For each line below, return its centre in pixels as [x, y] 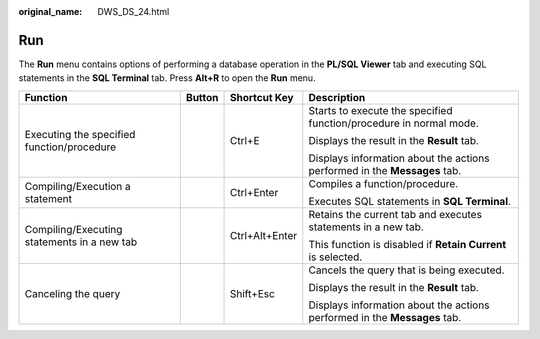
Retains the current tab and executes [395, 214]
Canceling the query [72, 293]
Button [202, 97]
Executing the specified [80, 134]
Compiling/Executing [73, 229]
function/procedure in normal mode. [393, 123]
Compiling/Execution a [78, 186]
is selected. [335, 257]
